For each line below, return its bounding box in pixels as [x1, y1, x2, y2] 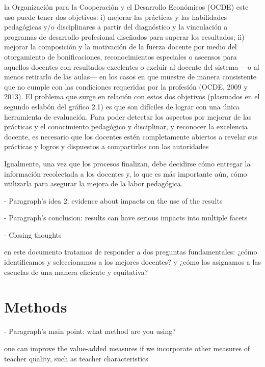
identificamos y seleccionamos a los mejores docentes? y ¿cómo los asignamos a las [4, 257, 261, 267]
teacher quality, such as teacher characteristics [4, 353, 148, 363]
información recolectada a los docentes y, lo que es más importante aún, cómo [4, 168, 247, 179]
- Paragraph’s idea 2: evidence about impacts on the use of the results [4, 195, 223, 206]
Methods [4, 296, 67, 317]
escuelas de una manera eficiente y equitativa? [4, 266, 148, 277]
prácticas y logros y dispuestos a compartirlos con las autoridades [4, 141, 209, 152]
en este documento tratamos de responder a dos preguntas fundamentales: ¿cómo [4, 246, 257, 257]
